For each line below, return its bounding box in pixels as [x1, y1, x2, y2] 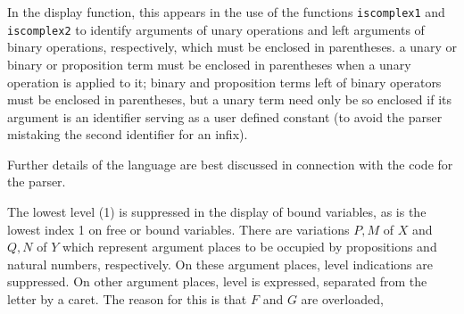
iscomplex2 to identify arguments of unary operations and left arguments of [7, 20, 425, 38]
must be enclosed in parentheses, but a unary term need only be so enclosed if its [7, 90, 452, 109]
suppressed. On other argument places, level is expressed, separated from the [7, 272, 427, 291]
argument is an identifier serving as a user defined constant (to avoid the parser [7, 107, 443, 126]
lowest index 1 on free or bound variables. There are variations [7, 219, 350, 238]
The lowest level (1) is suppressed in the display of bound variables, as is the [7, 202, 427, 221]
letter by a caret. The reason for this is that [7, 290, 247, 309]
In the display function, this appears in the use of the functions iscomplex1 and [7, 3, 445, 21]
